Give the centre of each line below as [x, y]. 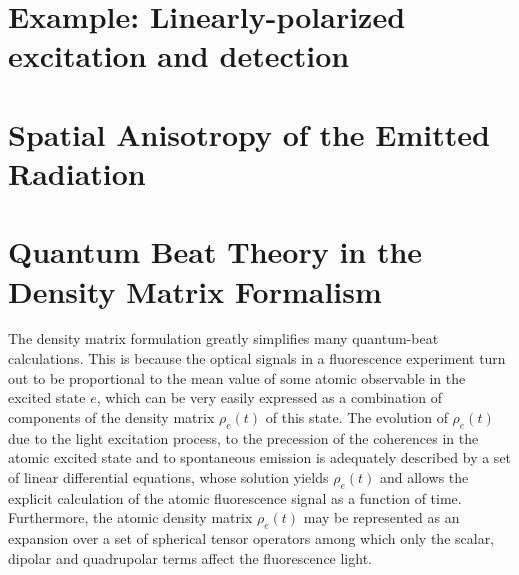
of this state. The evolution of [356, 416]
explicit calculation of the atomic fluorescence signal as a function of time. [235, 497]
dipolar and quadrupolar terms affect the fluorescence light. [190, 557]
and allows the [424, 476]
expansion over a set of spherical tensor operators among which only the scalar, [251, 537]
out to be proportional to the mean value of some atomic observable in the [237, 377]
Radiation [77, 172]
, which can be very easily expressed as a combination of [269, 397]
